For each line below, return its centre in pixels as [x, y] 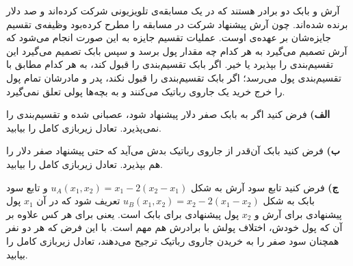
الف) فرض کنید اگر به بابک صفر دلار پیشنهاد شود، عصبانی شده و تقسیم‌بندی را [168, 114]
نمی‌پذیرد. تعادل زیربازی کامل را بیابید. [84, 127]
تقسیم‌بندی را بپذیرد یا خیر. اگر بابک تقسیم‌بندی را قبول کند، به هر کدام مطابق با [170, 64]
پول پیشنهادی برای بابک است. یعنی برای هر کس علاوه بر [123, 214]
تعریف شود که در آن [78, 201]
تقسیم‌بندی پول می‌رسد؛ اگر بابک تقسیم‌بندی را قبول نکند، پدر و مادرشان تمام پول [174, 77]
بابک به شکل [289, 201]
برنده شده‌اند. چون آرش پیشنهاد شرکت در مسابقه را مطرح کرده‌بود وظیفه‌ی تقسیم [177, 24]
